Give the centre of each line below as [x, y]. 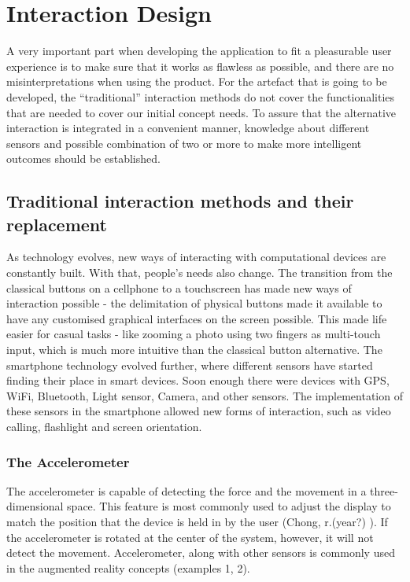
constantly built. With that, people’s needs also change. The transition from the [199, 273]
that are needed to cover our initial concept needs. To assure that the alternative [201, 112]
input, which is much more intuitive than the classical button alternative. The [194, 350]
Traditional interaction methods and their [180, 201]
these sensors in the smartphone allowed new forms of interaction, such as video [199, 411]
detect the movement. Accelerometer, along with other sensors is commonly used [201, 553]
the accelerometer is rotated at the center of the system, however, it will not [190, 537]
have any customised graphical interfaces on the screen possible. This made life [197, 318]
